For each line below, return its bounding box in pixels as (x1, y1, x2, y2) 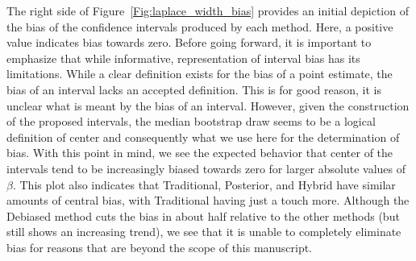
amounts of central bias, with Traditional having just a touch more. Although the (6, 192, 410, 209)
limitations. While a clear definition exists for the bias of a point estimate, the (6, 65, 393, 82)
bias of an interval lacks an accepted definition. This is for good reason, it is (6, 81, 381, 97)
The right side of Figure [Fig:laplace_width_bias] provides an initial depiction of (6, 2, 409, 19)
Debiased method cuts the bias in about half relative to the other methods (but (6, 207, 400, 224)
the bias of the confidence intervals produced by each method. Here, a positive (6, 18, 393, 35)
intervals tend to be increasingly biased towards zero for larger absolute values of (6, 159, 406, 176)
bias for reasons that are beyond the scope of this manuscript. (6, 238, 313, 255)
